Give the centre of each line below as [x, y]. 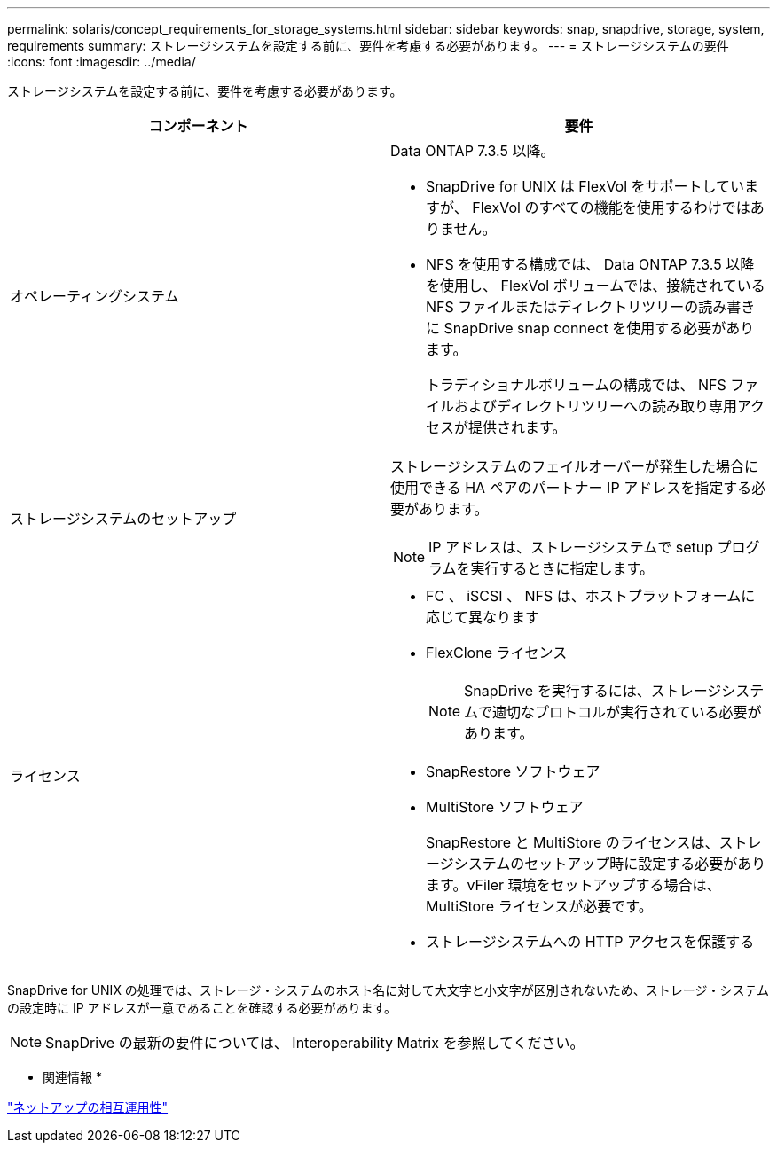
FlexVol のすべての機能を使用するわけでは [611, 207]
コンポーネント [198, 126]
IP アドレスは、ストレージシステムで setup [571, 547]
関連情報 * [72, 1077]
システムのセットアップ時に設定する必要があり [610, 864]
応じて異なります [483, 617]
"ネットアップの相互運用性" [88, 1107]
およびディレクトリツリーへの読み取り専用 [596, 406]
